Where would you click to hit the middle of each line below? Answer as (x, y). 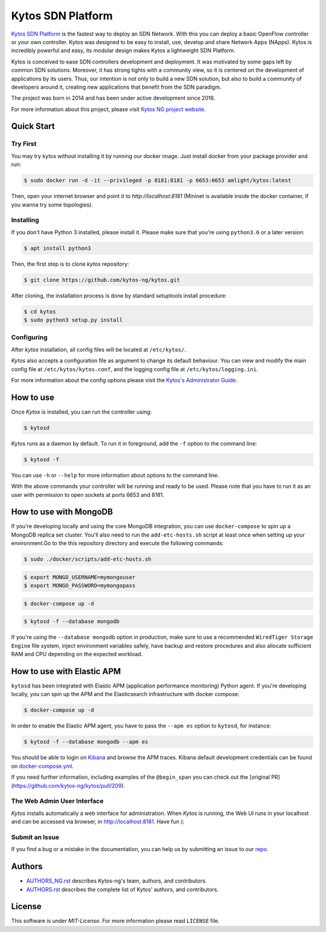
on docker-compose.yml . (43, 766)
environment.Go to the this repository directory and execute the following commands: (117, 543)
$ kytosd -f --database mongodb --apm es (86, 742)
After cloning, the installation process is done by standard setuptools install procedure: (119, 295)
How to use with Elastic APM (66, 671)
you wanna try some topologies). (52, 205)
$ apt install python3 (57, 248)
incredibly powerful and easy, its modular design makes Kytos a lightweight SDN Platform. (123, 51)
